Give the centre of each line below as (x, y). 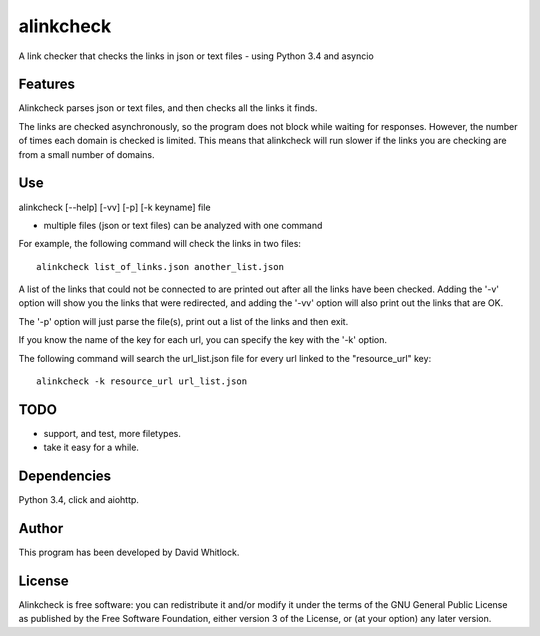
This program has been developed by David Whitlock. (129, 552)
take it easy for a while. (91, 447)
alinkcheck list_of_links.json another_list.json (160, 266)
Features (46, 84)
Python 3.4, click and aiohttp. (79, 500)
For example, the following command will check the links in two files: (160, 244)
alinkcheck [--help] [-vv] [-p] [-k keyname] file (114, 207)
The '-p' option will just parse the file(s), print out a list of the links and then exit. (183, 321)
